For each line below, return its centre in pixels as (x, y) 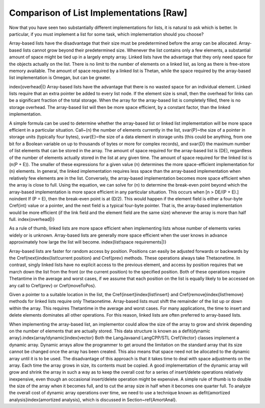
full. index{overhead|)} (32, 219)
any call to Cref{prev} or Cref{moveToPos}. (53, 285)
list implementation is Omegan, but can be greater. (60, 78)
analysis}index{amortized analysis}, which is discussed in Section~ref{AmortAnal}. (93, 400)
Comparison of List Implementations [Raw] (98, 13)
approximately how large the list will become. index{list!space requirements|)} (88, 242)
